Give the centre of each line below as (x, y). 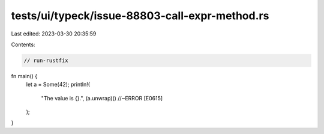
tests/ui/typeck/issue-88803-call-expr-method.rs (140, 16)
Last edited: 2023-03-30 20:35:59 (54, 34)
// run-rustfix (46, 60)
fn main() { (24, 76)
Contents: (23, 44)
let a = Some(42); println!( (58, 85)
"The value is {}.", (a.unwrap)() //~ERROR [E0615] (102, 98)
